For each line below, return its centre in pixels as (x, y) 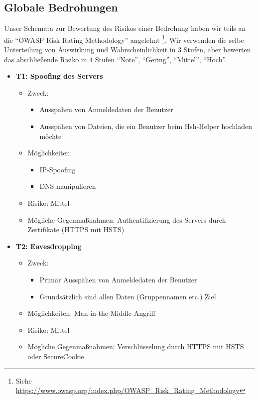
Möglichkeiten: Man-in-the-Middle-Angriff (91, 313)
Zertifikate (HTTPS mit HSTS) (76, 229)
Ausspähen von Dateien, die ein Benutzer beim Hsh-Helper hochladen (146, 126)
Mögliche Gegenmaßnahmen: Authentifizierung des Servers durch (127, 219)
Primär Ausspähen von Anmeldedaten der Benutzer (118, 279)
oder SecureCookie (56, 356)
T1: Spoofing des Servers (59, 76)
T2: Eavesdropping (49, 246)
